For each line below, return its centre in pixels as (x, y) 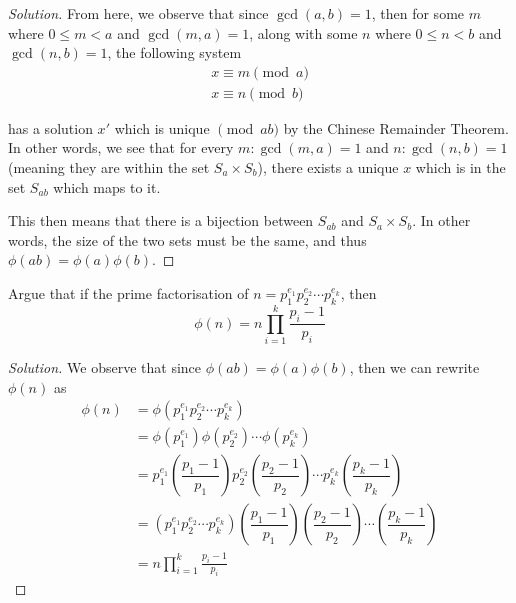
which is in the (460, 167)
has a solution (50, 127)
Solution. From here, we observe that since (138, 13)
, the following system (174, 52)
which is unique (162, 127)
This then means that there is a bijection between (161, 220)
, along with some (303, 32)
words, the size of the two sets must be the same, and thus (187, 239)
